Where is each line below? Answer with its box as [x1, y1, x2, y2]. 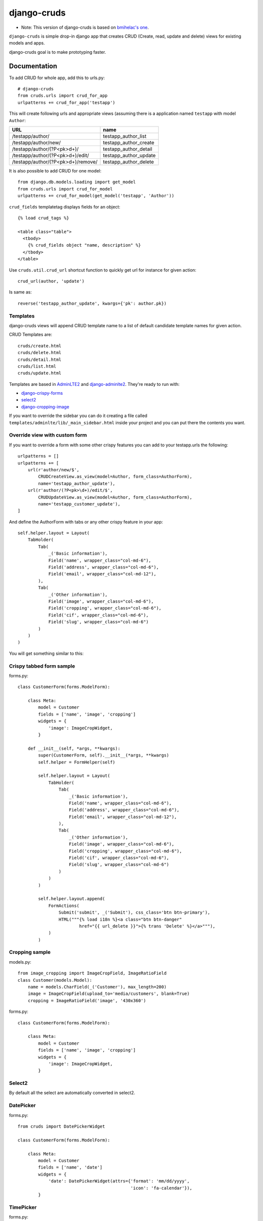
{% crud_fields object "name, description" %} [27, 242, 141, 248]
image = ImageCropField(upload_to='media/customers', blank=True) [27, 991, 190, 996]
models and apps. [9, 40, 45, 46]
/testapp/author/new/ [12, 139, 61, 146]
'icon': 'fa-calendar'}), [130, 1185, 192, 1191]
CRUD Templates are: [9, 332, 52, 337]
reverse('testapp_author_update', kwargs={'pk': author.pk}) [18, 300, 167, 306]
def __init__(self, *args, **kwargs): [27, 745, 121, 751]
